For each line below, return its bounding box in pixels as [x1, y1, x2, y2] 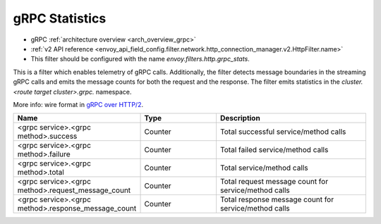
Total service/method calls [219, 163, 308, 173]
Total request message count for [219, 177, 328, 187]
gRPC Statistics [13, 11, 107, 26]
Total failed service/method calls [219, 145, 329, 155]
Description [219, 113, 260, 123]
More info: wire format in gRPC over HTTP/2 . [13, 100, 144, 108]
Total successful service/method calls [219, 127, 346, 137]
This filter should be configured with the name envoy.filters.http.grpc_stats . [30, 55, 250, 63]
